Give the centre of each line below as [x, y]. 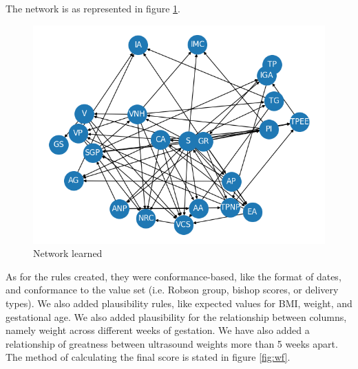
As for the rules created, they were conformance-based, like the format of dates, [173, 276]
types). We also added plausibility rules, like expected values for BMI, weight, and [179, 303]
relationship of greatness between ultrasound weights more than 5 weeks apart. [172, 343]
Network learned [68, 253]
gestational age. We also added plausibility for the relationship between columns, [176, 316]
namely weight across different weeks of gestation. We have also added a [158, 330]
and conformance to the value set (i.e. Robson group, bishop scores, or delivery [172, 290]
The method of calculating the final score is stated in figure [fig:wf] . [148, 357]
